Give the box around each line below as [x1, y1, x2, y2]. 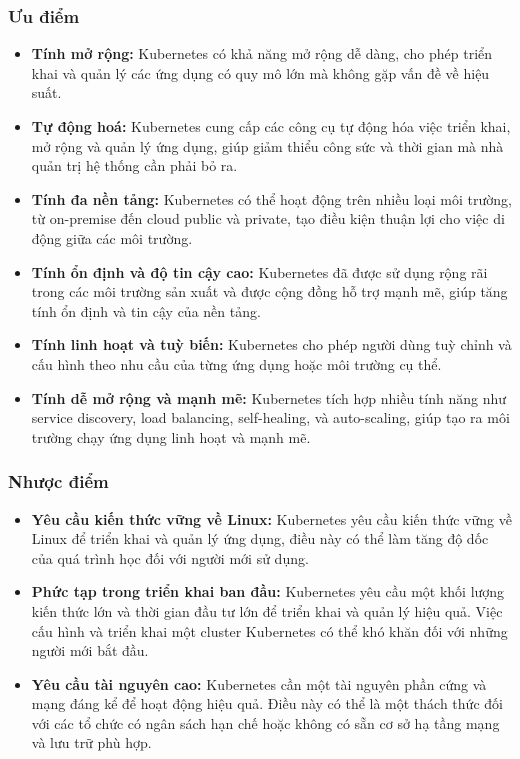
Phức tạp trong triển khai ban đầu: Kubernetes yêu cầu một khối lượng [31, 581, 505, 602]
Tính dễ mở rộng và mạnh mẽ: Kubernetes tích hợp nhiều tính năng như [31, 387, 506, 408]
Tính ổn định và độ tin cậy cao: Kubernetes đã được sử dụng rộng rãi [31, 261, 488, 282]
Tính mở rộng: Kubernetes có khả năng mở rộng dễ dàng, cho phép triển [31, 43, 493, 64]
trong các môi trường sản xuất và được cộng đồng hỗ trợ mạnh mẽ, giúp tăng [31, 281, 508, 302]
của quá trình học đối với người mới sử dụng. [31, 547, 309, 568]
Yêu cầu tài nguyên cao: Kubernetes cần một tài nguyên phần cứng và [31, 673, 487, 694]
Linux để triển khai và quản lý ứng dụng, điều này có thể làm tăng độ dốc [31, 528, 489, 549]
